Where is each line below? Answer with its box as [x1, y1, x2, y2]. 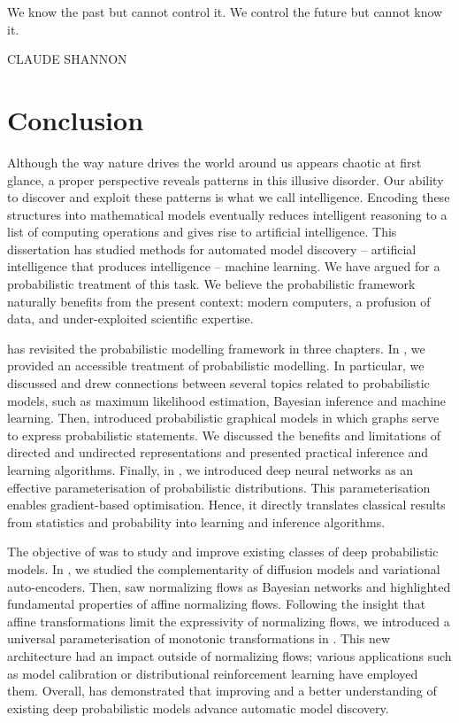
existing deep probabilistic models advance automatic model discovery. [7, 698, 389, 717]
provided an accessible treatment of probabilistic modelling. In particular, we [7, 356, 425, 375]
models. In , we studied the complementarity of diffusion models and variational [7, 559, 440, 578]
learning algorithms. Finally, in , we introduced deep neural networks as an [7, 461, 414, 478]
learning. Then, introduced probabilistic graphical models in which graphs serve [7, 408, 440, 427]
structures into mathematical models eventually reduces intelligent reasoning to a [7, 205, 448, 223]
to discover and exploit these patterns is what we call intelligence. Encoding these [7, 188, 450, 206]
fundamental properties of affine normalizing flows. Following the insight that [7, 595, 426, 613]
